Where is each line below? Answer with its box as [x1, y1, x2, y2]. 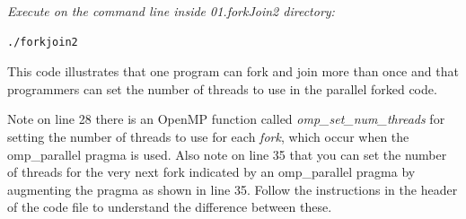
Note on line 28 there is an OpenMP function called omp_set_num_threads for [7, 109, 445, 128]
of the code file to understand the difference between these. [7, 197, 332, 216]
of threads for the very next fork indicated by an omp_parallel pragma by [7, 162, 416, 181]
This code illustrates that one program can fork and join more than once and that [7, 62, 459, 81]
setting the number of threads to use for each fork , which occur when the [7, 127, 409, 145]
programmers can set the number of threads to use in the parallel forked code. [7, 79, 437, 98]
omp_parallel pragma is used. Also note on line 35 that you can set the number [7, 145, 447, 163]
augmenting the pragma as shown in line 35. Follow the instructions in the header [7, 180, 458, 198]
